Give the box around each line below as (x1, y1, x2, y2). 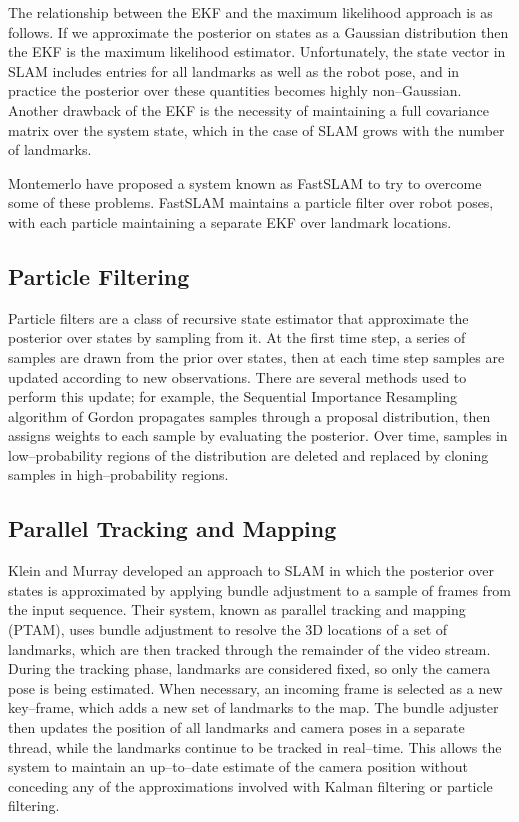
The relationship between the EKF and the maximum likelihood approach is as (8, 2, 493, 22)
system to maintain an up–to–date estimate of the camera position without (8, 756, 468, 777)
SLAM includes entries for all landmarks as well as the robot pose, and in (8, 60, 460, 81)
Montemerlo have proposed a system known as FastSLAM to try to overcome (8, 172, 482, 193)
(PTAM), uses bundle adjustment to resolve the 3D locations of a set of (8, 619, 448, 640)
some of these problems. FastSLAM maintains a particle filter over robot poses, (8, 192, 494, 213)
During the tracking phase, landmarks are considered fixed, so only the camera (8, 658, 491, 679)
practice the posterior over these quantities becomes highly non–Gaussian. (8, 80, 462, 101)
